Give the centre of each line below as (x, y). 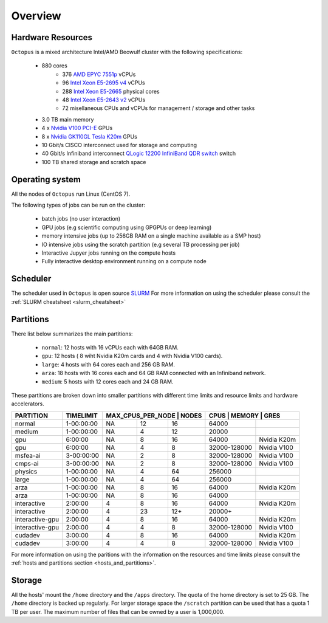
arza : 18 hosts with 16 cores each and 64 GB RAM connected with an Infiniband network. (154, 373)
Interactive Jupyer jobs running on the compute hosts (109, 253)
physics (26, 471)
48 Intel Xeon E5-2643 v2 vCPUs (104, 100)
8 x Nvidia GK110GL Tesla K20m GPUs (90, 136)
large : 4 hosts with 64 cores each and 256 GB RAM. (108, 364)
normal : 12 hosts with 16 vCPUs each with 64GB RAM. (110, 347)
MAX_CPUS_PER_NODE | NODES (154, 415)
